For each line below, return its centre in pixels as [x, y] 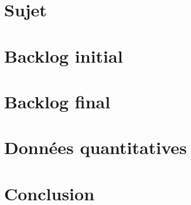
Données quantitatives [95, 147]
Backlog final [57, 101]
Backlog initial [64, 55]
